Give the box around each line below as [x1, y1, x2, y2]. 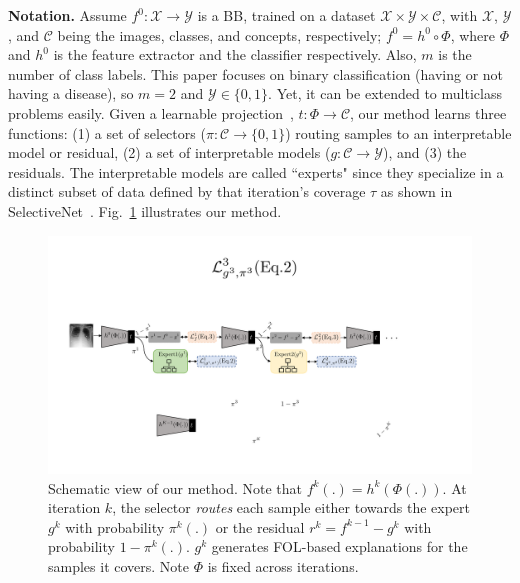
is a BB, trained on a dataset [197, 5, 376, 25]
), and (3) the [383, 142, 467, 163]
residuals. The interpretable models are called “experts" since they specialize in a [8, 161, 504, 182]
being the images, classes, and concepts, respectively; [57, 24, 382, 45]
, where [450, 24, 496, 45]
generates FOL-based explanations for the [211, 536, 468, 557]
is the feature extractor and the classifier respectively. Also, [53, 44, 417, 65]
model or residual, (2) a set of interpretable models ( [8, 142, 331, 163]
